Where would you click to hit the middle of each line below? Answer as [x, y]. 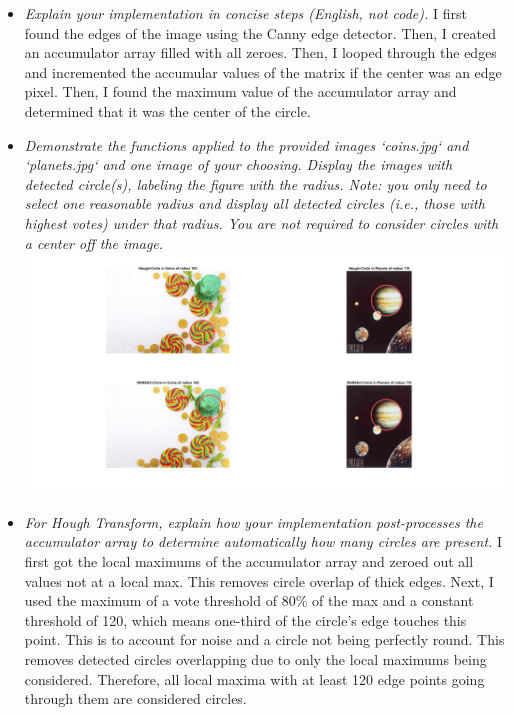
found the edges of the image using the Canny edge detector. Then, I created [260, 32]
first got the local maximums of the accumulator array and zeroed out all [249, 560]
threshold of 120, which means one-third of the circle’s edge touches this [245, 619]
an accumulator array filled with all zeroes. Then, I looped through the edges [260, 52]
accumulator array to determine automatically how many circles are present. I [263, 541]
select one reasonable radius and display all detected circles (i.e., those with [254, 203]
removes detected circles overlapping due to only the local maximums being [255, 658]
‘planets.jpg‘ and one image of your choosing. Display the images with [238, 164]
